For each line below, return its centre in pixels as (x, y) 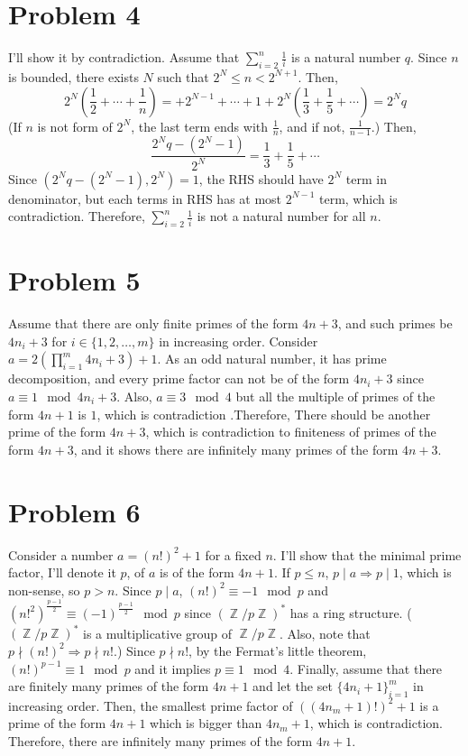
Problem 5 (74, 280)
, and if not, (312, 126)
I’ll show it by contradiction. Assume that (124, 57)
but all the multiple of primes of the (335, 396)
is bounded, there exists (73, 76)
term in (366, 178)
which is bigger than (206, 723)
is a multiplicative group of (158, 633)
